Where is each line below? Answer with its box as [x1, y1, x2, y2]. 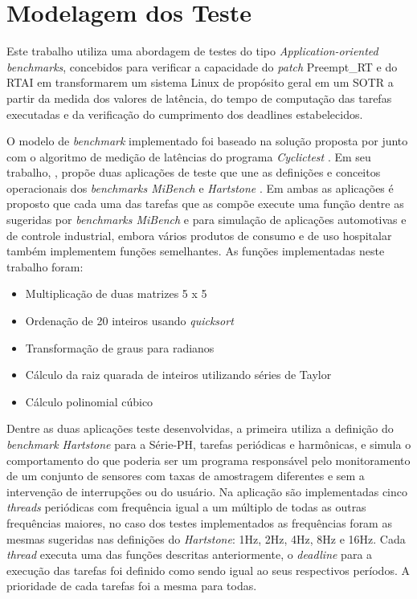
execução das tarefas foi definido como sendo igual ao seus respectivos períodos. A [6, 561, 410, 578]
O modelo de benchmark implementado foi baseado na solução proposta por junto [6, 132, 408, 149]
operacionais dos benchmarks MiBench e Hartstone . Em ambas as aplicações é [6, 179, 394, 196]
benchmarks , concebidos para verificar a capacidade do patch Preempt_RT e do [6, 58, 398, 75]
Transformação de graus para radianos [25, 339, 215, 356]
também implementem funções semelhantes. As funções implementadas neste [6, 242, 385, 259]
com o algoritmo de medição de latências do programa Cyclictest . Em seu [6, 148, 371, 165]
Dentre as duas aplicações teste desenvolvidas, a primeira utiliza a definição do [6, 420, 394, 437]
